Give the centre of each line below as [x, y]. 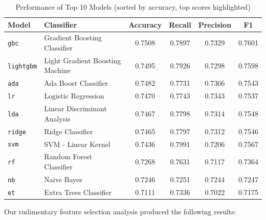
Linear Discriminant [75, 108]
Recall [180, 24]
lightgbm [23, 66]
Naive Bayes [63, 179]
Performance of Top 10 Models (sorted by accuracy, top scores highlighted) [133, 7]
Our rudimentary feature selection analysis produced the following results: [120, 211]
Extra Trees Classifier [78, 192]
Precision [215, 24]
